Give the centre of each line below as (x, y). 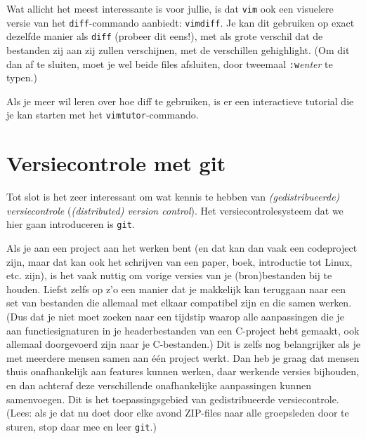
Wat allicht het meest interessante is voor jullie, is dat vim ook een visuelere (170, 8)
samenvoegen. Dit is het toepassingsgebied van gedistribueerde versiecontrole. (173, 399)
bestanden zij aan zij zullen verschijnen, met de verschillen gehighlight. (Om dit (178, 49)
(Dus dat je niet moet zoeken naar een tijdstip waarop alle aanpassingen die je (175, 316)
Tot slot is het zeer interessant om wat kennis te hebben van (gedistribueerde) (173, 197)
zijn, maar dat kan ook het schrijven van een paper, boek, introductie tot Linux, (179, 261)
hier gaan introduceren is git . (71, 224)
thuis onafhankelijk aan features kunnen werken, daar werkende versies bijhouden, (183, 371)
